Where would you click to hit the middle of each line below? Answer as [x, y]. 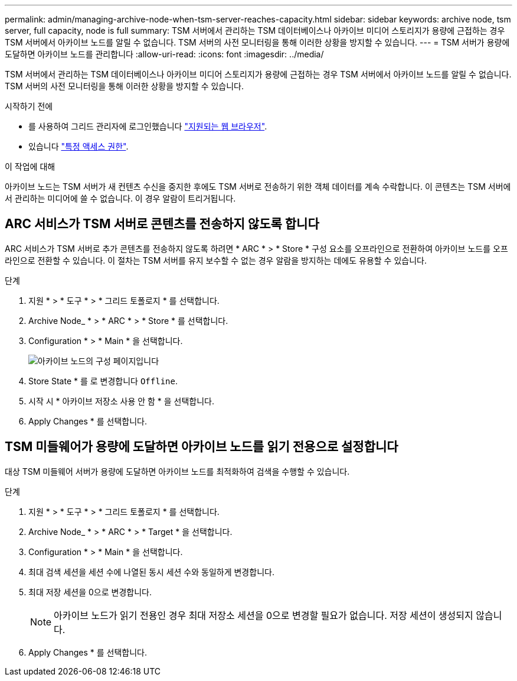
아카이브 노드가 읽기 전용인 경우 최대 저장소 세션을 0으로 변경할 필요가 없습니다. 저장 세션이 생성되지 [264, 615]
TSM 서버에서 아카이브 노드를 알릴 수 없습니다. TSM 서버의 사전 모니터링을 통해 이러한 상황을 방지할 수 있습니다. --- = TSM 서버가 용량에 [257, 42]
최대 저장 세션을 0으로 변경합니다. [90, 592]
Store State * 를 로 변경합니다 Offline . [103, 381]
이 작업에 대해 [30, 166]
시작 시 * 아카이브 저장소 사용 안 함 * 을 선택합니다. [122, 401]
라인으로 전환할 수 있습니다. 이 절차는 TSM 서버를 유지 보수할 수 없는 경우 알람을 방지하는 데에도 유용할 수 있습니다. [216, 260]
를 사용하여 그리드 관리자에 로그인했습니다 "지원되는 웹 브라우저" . [148, 126]
